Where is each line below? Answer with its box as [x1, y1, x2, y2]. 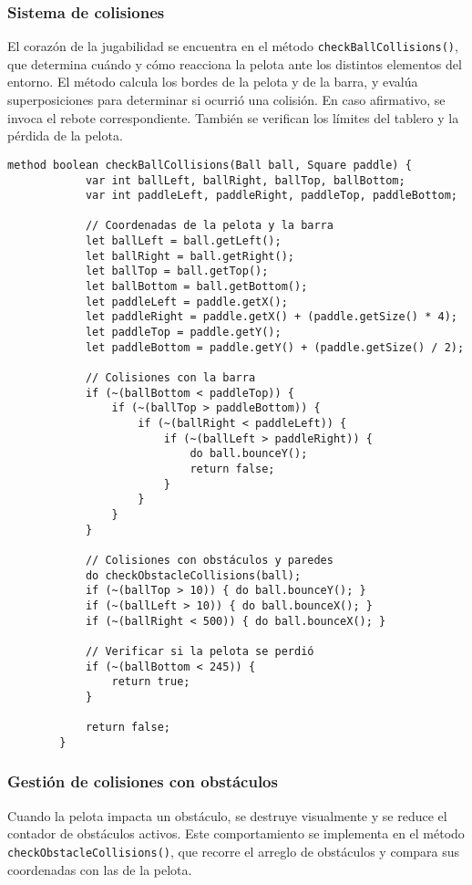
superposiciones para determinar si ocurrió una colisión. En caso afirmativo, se [7, 90, 446, 109]
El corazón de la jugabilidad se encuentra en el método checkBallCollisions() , [7, 36, 458, 56]
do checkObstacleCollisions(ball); [85, 568, 302, 582]
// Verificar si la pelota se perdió [85, 644, 314, 658]
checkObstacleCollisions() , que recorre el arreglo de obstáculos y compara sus [7, 841, 460, 860]
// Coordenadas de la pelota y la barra [85, 219, 333, 233]
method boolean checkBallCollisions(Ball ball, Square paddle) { [7, 158, 412, 172]
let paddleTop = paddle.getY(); [85, 326, 282, 339]
